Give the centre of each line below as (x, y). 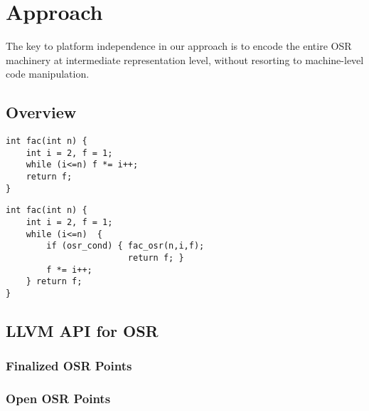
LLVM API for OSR (82, 331)
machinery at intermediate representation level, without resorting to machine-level (185, 59)
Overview (41, 112)
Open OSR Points (58, 399)
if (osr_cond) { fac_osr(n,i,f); (125, 246)
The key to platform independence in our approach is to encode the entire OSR (179, 46)
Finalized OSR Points (69, 366)
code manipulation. (48, 74)
